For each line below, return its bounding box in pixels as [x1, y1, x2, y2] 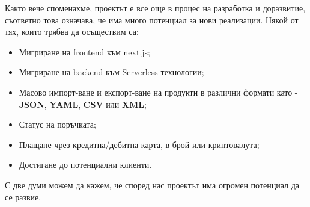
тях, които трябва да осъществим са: [5, 25, 139, 38]
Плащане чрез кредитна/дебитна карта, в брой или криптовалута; [19, 138, 260, 150]
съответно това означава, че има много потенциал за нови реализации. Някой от [5, 13, 299, 26]
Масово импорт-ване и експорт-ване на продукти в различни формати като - [19, 85, 298, 98]
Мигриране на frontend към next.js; [19, 45, 150, 58]
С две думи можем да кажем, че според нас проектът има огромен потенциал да [5, 178, 300, 191]
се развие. [5, 190, 41, 203]
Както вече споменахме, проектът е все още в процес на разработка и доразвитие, [5, 2, 306, 14]
